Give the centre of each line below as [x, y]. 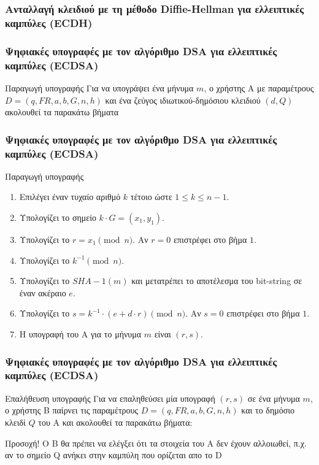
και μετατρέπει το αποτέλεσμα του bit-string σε [217, 281]
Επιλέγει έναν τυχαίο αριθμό [70, 197]
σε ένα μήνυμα [274, 398]
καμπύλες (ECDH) [49, 22]
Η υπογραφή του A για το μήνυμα [80, 333]
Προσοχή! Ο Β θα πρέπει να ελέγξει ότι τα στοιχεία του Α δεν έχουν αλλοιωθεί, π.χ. [156, 443]
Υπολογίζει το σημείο [58, 217]
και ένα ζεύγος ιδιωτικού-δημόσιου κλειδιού [183, 100]
